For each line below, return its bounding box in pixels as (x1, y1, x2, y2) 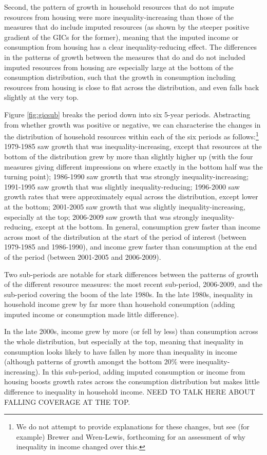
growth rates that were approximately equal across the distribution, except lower (4, 191, 258, 202)
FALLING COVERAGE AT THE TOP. (4, 396, 130, 407)
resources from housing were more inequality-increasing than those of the (4, 11, 234, 22)
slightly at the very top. (4, 92, 79, 102)
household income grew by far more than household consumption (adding (4, 299, 235, 309)
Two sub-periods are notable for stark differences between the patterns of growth (4, 268, 259, 279)
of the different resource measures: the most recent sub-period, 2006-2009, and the (4, 279, 263, 289)
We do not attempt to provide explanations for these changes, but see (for (16, 421, 250, 432)
